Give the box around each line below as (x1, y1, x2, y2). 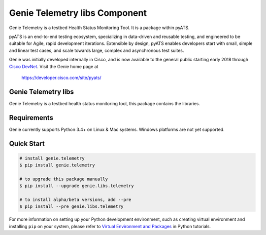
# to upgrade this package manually (19, 176, 108, 182)
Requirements (9, 114, 54, 122)
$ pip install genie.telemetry (19, 162, 96, 168)
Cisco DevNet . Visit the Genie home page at (9, 63, 99, 69)
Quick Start (9, 139, 45, 148)
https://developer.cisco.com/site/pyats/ (21, 75, 101, 80)
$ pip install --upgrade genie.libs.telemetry (19, 183, 134, 189)
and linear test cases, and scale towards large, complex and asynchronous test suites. (9, 47, 184, 53)
